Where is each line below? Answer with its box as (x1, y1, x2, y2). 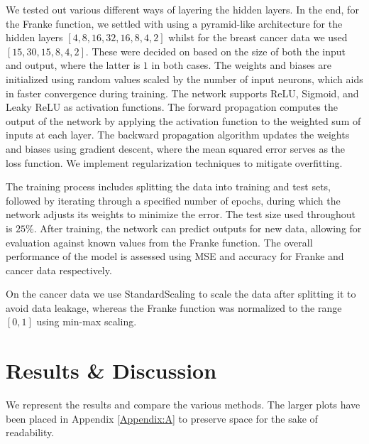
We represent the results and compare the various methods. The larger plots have (6, 397, 360, 412)
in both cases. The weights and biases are (151, 58, 332, 72)
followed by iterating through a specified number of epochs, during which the (6, 193, 341, 207)
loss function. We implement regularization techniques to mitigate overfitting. (6, 155, 343, 170)
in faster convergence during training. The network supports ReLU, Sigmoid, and (6, 85, 359, 100)
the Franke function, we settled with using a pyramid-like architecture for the (6, 16, 343, 31)
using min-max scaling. (36, 314, 137, 329)
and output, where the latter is (6, 58, 141, 72)
